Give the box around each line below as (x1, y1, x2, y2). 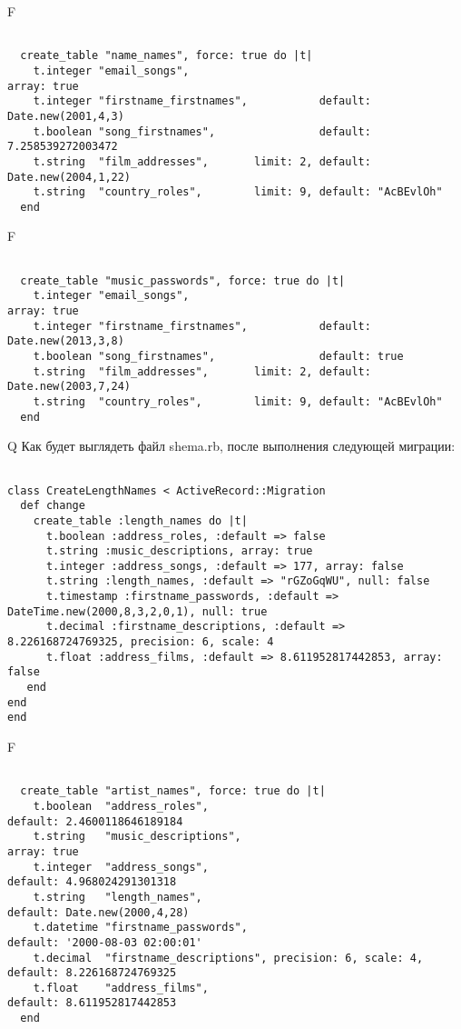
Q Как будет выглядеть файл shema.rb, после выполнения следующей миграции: (7, 436, 456, 455)
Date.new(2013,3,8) (7, 335, 124, 348)
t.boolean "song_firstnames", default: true (33, 350, 404, 363)
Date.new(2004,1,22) (7, 170, 132, 184)
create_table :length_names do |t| (33, 514, 248, 527)
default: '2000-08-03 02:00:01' (7, 935, 202, 949)
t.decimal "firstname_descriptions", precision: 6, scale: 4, (33, 951, 424, 964)
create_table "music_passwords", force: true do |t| (20, 274, 346, 287)
